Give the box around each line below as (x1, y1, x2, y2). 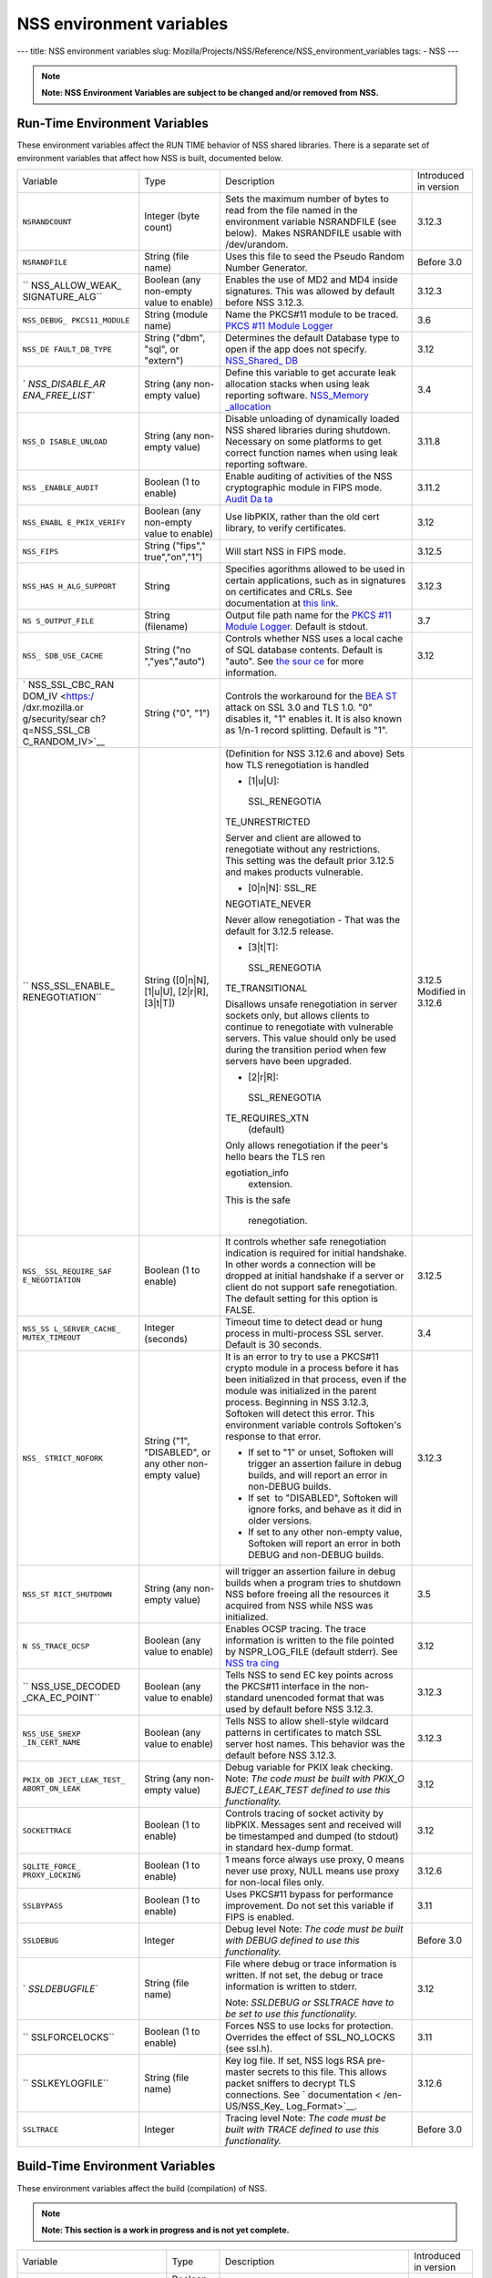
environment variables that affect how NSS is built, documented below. (16, 152, 283, 163)
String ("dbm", (144, 332, 206, 344)
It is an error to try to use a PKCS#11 (224, 1350, 380, 1363)
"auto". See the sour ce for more (224, 655, 364, 668)
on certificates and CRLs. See (224, 586, 353, 599)
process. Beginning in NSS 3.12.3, (224, 1396, 369, 1409)
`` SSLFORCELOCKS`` (22, 2031, 116, 2044)
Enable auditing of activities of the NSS (224, 470, 393, 483)
